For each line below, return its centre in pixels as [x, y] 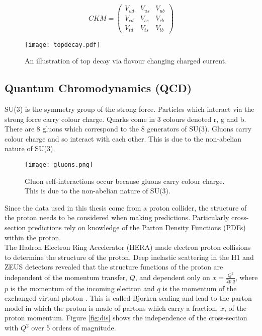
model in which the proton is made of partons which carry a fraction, [111, 308]
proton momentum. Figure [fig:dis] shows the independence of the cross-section [126, 318]
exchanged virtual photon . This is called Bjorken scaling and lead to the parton [128, 298]
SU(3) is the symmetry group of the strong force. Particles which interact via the [129, 109]
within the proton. [33, 237]
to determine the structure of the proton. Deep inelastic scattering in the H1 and [129, 257]
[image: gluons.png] [59, 164]
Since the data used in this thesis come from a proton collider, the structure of [126, 207]
